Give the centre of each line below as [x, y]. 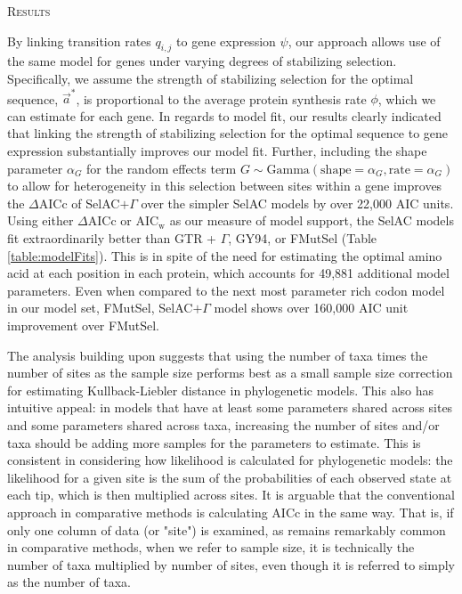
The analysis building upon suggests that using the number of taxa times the [218, 355]
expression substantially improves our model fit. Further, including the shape [217, 151]
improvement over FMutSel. [83, 325]
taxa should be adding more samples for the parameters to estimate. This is [214, 442]
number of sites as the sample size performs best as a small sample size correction [230, 373]
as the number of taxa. [69, 582]
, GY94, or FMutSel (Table [303, 238]
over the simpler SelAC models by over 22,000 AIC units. [297, 203]
